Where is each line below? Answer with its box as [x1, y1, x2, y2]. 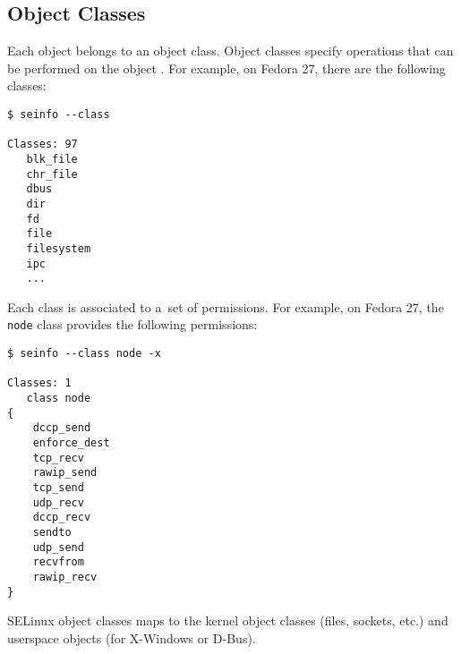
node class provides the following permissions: [7, 315, 258, 334]
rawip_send [32, 466, 98, 480]
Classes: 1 [7, 377, 72, 390]
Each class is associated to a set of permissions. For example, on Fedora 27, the [7, 297, 444, 316]
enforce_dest [32, 437, 110, 450]
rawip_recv [32, 570, 98, 583]
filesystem [26, 242, 91, 255]
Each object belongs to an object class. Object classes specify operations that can [7, 41, 454, 60]
